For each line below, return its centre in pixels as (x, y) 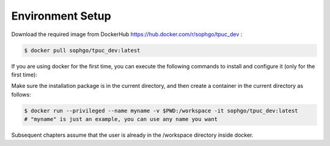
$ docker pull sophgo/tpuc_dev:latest (82, 50)
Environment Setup (61, 16)
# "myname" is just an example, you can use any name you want (121, 119)
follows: (21, 94)
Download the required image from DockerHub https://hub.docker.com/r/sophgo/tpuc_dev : (127, 34)
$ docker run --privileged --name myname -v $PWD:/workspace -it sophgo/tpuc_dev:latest (161, 111)
